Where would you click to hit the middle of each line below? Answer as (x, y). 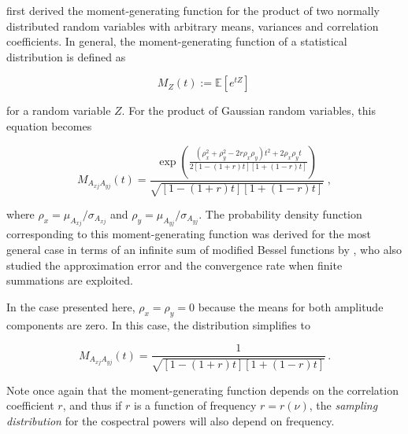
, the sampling (343, 405)
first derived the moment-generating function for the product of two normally (193, 10)
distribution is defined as (66, 56)
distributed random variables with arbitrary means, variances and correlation (193, 26)
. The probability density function (280, 213)
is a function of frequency (195, 405)
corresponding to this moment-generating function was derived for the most (189, 234)
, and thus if (92, 405)
